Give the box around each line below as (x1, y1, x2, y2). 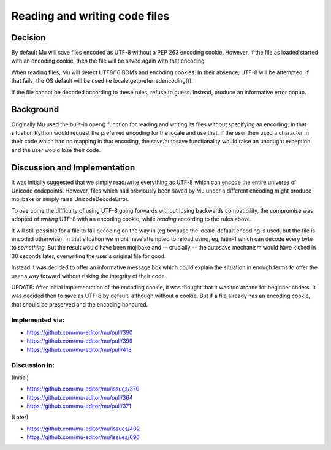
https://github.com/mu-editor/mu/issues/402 (26, 425, 140, 432)
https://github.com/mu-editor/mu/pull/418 (26, 346, 132, 353)
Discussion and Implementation (11, 162, 135, 173)
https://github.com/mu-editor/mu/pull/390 (26, 329, 133, 336)
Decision (11, 32, 46, 43)
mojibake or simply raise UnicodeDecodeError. (11, 196, 129, 203)
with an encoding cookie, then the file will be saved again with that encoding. (11, 57, 207, 64)
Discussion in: (11, 361, 55, 370)
